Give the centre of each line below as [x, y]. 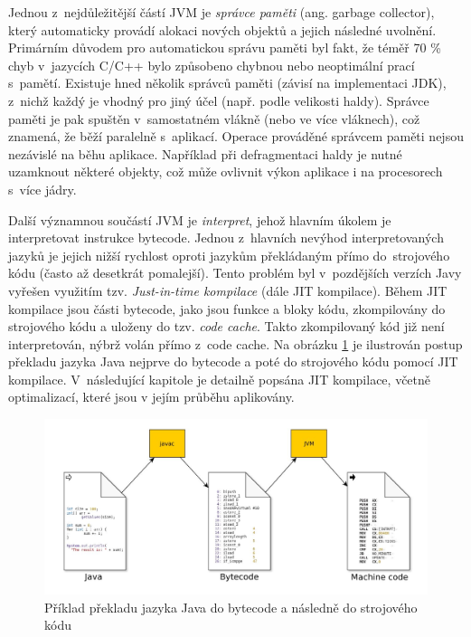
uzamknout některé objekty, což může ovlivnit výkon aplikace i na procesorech [226, 171]
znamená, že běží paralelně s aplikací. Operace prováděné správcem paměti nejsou [236, 136]
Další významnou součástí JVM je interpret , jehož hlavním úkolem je [200, 219]
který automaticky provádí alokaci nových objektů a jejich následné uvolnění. [222, 29]
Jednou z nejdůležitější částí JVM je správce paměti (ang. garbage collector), [221, 12]
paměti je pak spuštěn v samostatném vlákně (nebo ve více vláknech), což [214, 118]
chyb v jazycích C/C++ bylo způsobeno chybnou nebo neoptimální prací [212, 65]
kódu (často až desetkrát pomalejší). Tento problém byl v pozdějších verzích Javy [235, 273]
